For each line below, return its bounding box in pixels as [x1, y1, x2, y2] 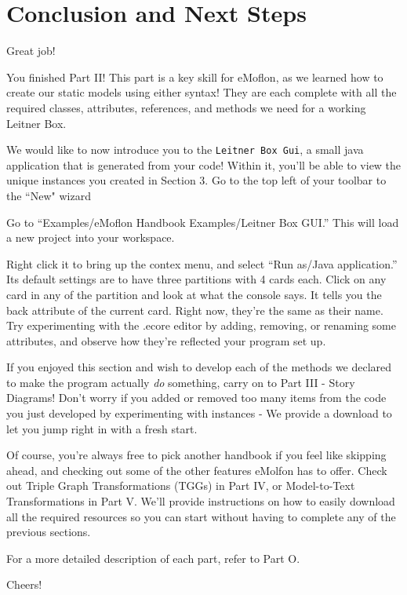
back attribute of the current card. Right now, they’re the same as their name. [6, 301, 383, 318]
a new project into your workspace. [6, 229, 175, 246]
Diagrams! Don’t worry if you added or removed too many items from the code [6, 389, 387, 406]
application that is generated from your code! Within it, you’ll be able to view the [6, 156, 402, 173]
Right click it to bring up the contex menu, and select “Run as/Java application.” [6, 255, 398, 272]
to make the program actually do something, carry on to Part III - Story [6, 374, 355, 390]
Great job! [6, 42, 56, 59]
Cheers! [6, 576, 42, 593]
